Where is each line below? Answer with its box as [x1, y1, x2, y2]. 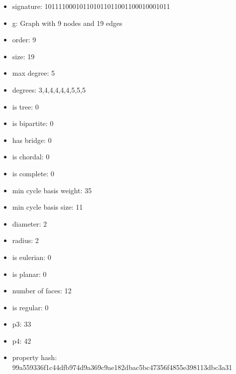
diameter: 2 [12, 218, 47, 229]
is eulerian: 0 [12, 251, 51, 262]
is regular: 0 [12, 302, 49, 312]
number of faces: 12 [12, 285, 72, 296]
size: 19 [12, 51, 35, 61]
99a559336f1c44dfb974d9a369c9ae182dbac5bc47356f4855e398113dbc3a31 [12, 362, 233, 373]
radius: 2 [12, 235, 39, 246]
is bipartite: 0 [12, 118, 54, 128]
